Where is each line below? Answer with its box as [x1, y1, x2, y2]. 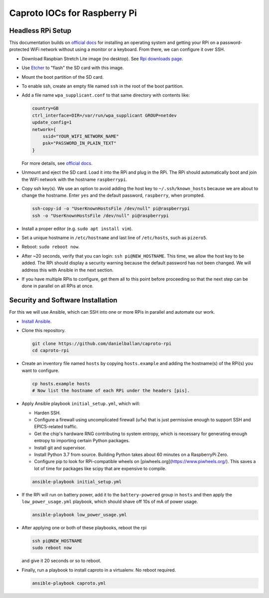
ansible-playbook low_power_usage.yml [32, 512, 127, 518]
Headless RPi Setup [9, 26, 72, 35]
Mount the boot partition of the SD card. [21, 74, 104, 80]
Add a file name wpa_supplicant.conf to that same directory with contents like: [21, 92, 190, 98]
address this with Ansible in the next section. [21, 267, 114, 273]
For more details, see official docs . [21, 160, 93, 166]
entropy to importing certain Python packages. [34, 438, 130, 444]
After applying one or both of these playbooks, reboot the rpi [21, 525, 147, 531]
